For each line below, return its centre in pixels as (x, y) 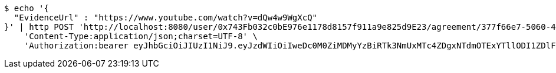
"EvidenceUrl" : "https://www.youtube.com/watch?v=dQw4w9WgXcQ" (166, 18)
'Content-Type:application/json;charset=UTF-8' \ (141, 36)
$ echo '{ (27, 8)
